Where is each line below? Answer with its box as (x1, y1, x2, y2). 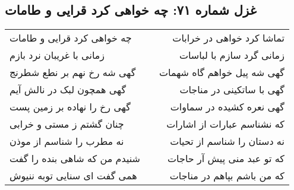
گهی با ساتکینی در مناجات (179, 83, 284, 97)
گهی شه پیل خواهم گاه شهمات (159, 65, 284, 80)
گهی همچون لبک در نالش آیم (10, 83, 127, 97)
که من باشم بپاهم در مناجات (169, 169, 284, 183)
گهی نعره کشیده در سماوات (170, 100, 284, 114)
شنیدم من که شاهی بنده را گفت (10, 151, 140, 166)
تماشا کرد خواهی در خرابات (172, 31, 284, 45)
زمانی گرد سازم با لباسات (179, 48, 284, 62)
